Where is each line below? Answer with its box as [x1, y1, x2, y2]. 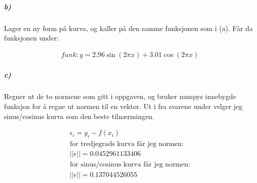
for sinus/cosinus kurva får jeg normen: [69, 161, 190, 168]
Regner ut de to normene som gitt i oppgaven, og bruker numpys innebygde [4, 91, 236, 101]
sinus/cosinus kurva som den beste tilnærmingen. [4, 110, 154, 121]
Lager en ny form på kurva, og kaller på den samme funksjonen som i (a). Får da [4, 22, 253, 33]
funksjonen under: [4, 32, 59, 43]
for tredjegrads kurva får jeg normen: [69, 140, 184, 147]
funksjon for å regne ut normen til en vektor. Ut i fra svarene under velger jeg [4, 100, 242, 111]
